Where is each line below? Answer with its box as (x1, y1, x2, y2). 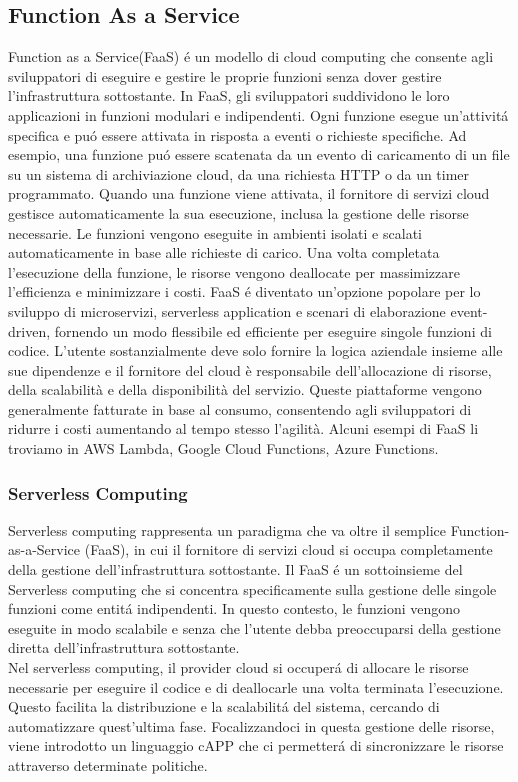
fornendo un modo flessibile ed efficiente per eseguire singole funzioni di (54, 320, 492, 341)
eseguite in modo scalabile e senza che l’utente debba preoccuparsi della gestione (8, 617, 501, 638)
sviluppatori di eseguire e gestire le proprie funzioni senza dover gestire (8, 65, 442, 86)
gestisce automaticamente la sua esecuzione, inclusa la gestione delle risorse (8, 202, 469, 223)
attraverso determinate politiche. (8, 755, 208, 776)
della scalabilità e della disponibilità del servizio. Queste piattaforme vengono (8, 379, 482, 400)
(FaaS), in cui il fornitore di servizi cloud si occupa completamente (84, 539, 493, 560)
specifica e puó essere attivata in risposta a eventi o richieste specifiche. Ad (8, 124, 467, 145)
